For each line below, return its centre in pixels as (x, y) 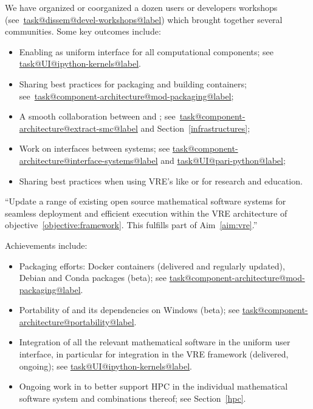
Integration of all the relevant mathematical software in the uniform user (155, 342)
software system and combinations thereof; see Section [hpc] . (132, 398)
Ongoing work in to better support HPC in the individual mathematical (153, 386)
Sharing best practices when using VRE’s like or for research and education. (161, 181)
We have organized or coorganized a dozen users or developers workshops (141, 7)
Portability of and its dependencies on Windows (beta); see (129, 310)
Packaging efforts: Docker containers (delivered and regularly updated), (152, 265)
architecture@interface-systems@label (88, 160)
